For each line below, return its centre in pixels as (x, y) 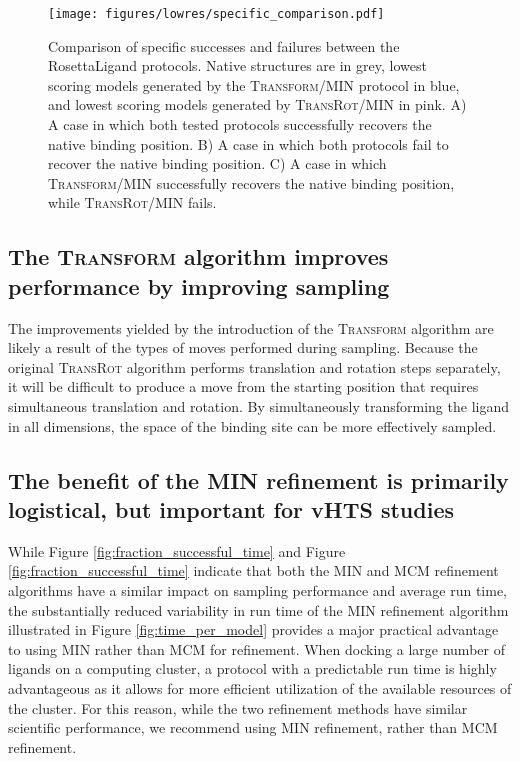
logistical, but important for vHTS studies (231, 508)
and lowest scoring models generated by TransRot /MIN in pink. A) (257, 104)
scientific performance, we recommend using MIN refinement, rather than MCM (253, 727)
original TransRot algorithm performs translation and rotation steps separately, (254, 366)
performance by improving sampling (199, 285)
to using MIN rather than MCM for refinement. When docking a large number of (256, 648)
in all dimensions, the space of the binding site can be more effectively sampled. (252, 425)
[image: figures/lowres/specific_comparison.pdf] (216, 14)
